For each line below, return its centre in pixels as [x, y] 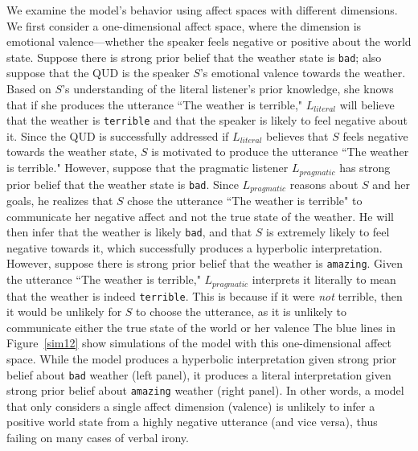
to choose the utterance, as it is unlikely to [242, 312]
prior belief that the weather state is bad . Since [123, 184]
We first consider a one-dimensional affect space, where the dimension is [184, 25]
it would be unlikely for [64, 312]
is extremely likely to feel [328, 232]
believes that [297, 135]
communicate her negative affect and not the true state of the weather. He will [200, 216]
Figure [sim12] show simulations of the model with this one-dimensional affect [199, 343]
